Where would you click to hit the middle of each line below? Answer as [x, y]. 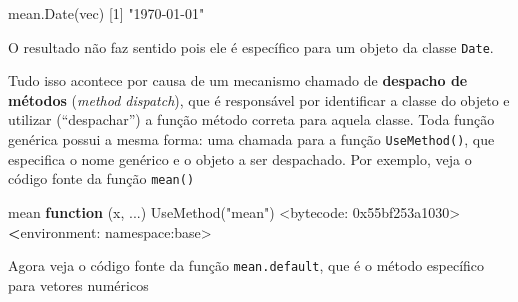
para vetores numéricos [78, 284]
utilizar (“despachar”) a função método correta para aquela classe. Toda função [251, 119]
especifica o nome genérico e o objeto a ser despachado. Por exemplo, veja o [240, 158]
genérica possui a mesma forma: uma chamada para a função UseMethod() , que [251, 139]
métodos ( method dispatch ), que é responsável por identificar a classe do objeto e [259, 99]
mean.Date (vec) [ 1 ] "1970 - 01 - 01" [106, 13]
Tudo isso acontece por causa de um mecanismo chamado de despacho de [238, 80]
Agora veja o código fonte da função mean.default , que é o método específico [246, 265]
